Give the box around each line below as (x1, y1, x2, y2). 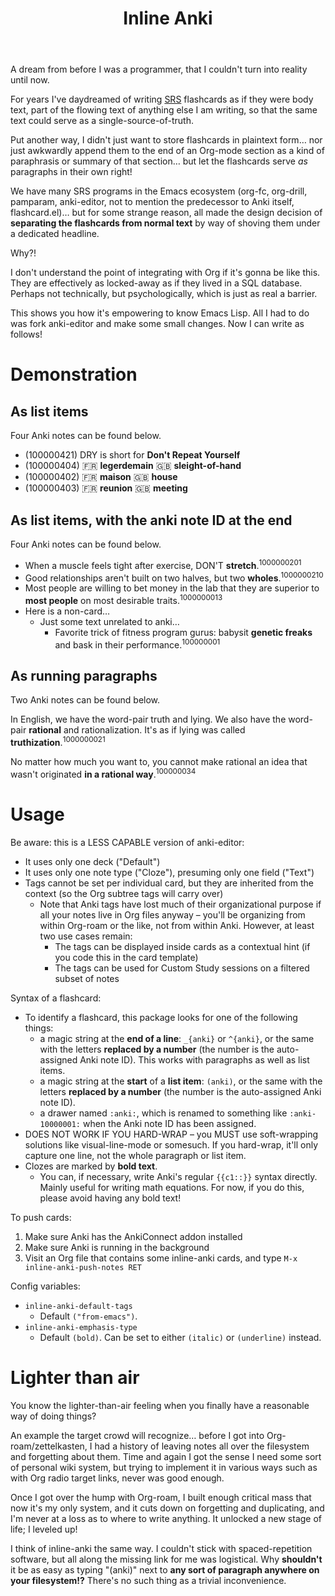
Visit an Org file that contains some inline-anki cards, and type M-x (24, 1252, 298, 1264)
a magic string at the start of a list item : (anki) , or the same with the (39, 1075, 323, 1087)
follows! (10, 328, 43, 341)
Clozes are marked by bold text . (24, 1160, 158, 1172)
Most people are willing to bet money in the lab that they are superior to (24, 582, 320, 594)
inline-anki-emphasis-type (24, 1322, 138, 1332)
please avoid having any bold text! (39, 1192, 182, 1204)
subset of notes (54, 972, 120, 984)
